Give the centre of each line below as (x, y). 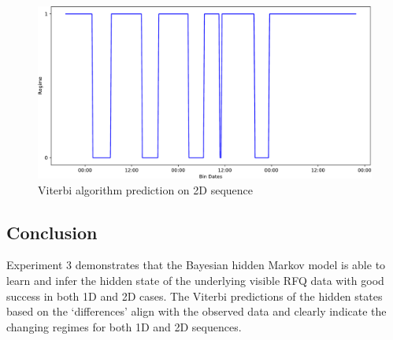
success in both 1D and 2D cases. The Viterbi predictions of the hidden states (195, 296)
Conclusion (52, 232)
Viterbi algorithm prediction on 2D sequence (146, 189)
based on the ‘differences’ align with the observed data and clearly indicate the (196, 311)
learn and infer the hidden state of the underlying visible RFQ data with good (195, 281)
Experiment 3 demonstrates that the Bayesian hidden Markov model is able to (196, 265)
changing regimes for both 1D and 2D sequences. (124, 326)
